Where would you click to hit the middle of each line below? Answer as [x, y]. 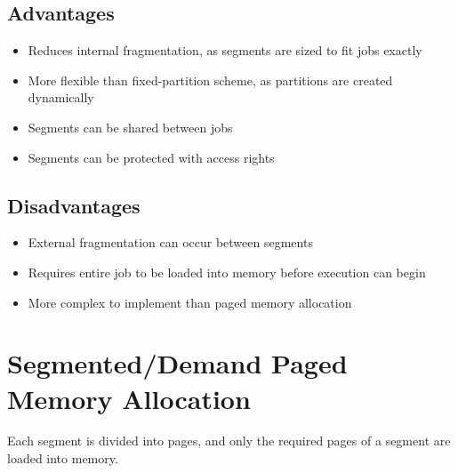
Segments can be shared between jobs [130, 127]
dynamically [61, 97]
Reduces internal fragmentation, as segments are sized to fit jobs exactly [225, 50]
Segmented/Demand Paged [177, 363]
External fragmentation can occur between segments [170, 242]
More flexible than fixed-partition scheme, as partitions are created [210, 80]
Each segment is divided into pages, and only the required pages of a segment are [229, 441]
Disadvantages [74, 205]
